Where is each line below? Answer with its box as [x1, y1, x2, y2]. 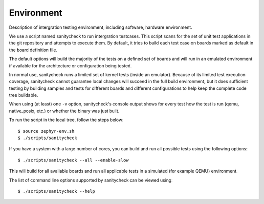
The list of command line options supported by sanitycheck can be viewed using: [9, 177, 173, 183]
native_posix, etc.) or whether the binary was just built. [9, 108, 120, 114]
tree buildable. [9, 92, 39, 98]
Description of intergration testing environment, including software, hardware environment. [9, 24, 193, 30]
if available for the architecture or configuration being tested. [9, 62, 132, 68]
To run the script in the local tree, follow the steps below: [9, 117, 124, 123]
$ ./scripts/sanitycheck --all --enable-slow [18, 157, 129, 163]
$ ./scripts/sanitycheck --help [18, 188, 95, 194]
